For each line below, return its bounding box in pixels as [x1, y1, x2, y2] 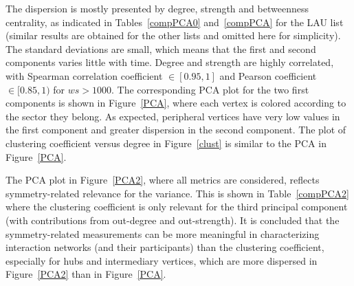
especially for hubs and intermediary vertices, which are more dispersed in [5, 253, 318, 267]
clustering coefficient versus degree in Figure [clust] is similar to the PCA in [5, 135, 327, 150]
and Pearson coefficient [219, 68, 317, 82]
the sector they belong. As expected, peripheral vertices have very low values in [5, 109, 340, 123]
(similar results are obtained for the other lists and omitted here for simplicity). [5, 28, 341, 43]
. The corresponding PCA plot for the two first [111, 82, 309, 96]
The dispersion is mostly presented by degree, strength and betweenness [5, 1, 309, 15]
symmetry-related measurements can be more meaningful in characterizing [5, 226, 320, 241]
